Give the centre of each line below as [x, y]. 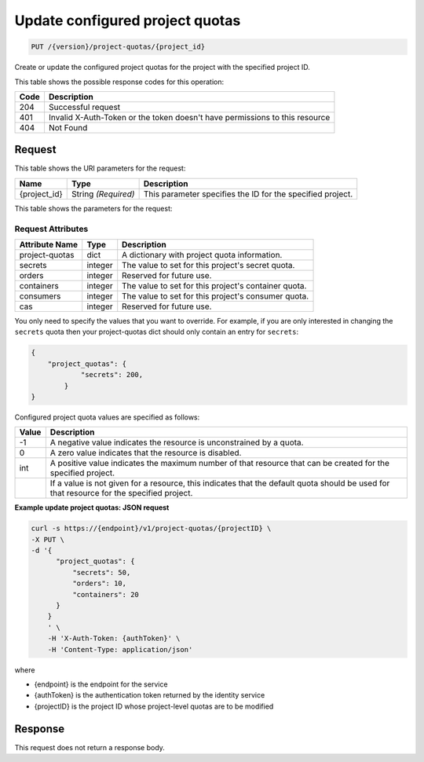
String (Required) [103, 194]
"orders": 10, [99, 584]
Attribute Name [49, 244]
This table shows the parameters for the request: [93, 208]
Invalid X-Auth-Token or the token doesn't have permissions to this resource [189, 117]
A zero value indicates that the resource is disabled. [146, 453]
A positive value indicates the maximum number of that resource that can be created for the [220, 463]
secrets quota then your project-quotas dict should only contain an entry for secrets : [156, 332]
